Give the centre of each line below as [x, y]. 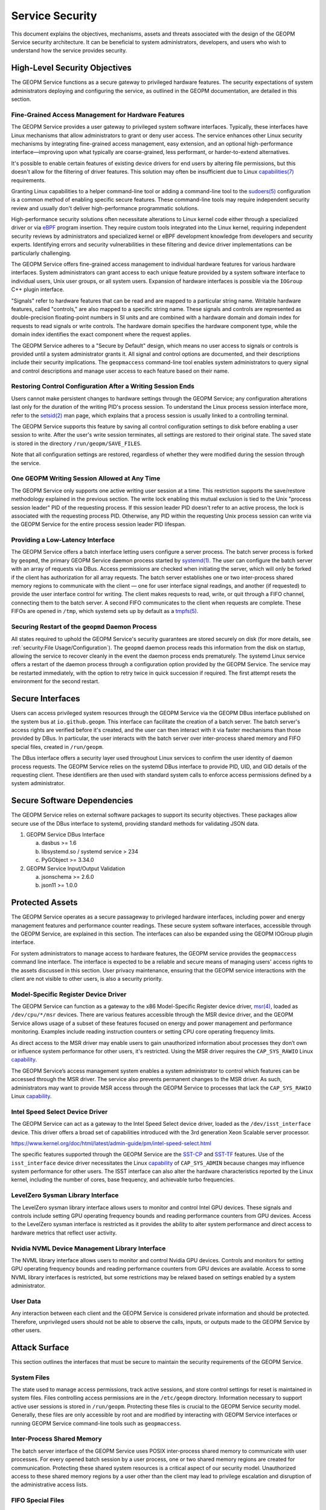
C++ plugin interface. [38, 289]
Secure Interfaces [46, 699]
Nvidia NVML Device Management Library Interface [88, 1248]
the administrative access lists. [50, 1485]
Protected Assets [44, 903]
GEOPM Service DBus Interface [66, 834]
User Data [26, 1301]
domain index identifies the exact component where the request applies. [101, 335]
